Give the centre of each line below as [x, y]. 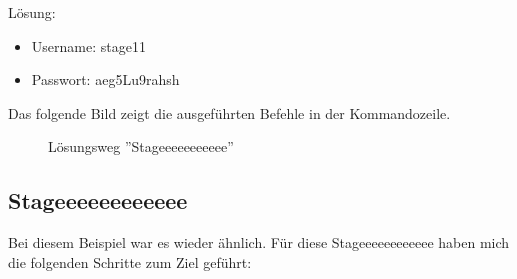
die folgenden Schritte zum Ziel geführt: [130, 261]
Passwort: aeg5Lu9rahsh [105, 79]
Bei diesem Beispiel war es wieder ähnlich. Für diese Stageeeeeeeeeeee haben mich [259, 242]
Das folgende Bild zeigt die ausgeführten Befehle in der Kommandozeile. [229, 112]
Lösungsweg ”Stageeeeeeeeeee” [141, 146]
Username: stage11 [88, 45]
